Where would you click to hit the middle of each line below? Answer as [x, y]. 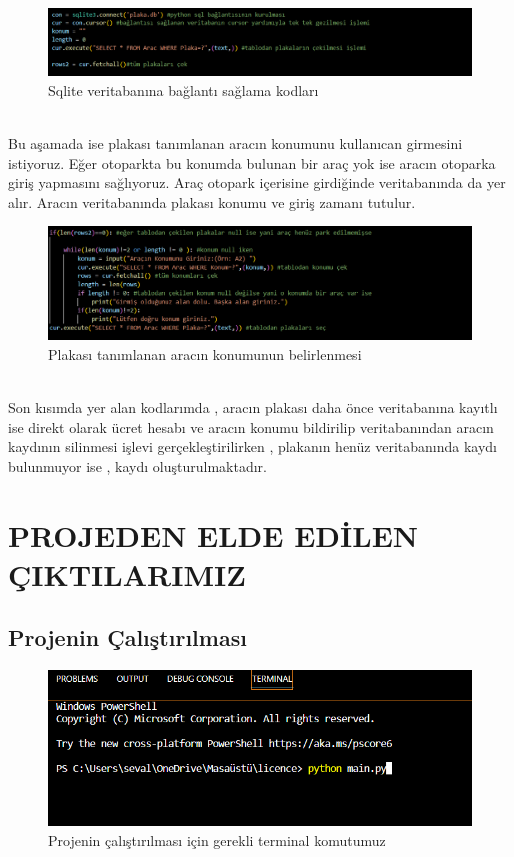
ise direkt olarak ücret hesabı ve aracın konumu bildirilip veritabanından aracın [251, 426]
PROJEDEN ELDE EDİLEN [213, 534]
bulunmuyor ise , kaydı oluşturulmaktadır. [137, 465]
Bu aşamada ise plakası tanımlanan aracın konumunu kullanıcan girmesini [235, 143]
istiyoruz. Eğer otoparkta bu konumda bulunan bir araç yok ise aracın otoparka [252, 162]
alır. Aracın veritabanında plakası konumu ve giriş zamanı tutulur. [212, 201]
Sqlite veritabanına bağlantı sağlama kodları [183, 89]
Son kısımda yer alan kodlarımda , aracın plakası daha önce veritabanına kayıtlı [253, 407]
